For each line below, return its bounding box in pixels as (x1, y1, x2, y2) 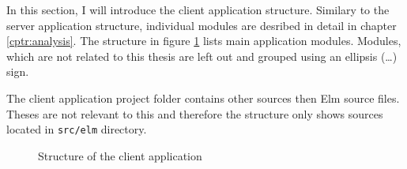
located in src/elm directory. (6, 121, 147, 137)
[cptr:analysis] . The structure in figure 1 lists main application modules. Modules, (6, 32, 401, 49)
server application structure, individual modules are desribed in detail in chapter (6, 17, 397, 33)
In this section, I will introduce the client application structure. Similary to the (6, 2, 390, 17)
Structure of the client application (38, 147, 202, 163)
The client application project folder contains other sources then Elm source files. (6, 89, 400, 106)
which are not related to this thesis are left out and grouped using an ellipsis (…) (6, 47, 398, 64)
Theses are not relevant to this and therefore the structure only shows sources (6, 105, 383, 122)
